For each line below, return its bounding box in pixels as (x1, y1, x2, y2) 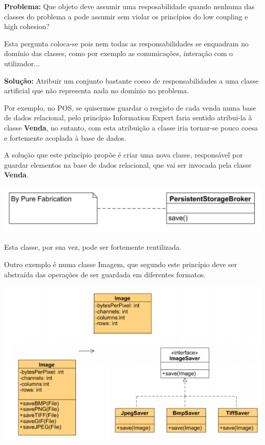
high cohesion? (4, 21, 50, 32)
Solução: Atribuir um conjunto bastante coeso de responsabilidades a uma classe (4, 75, 259, 86)
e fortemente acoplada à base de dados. (4, 132, 126, 143)
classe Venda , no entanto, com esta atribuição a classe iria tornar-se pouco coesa (4, 122, 258, 133)
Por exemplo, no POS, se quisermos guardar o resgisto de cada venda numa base (4, 102, 256, 113)
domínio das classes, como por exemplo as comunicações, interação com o (4, 48, 233, 59)
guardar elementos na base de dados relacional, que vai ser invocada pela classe (4, 159, 252, 170)
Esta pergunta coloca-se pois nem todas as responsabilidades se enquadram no (4, 38, 249, 48)
